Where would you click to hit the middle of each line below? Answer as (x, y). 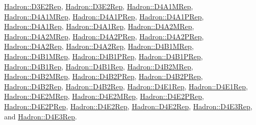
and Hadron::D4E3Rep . (41, 116)
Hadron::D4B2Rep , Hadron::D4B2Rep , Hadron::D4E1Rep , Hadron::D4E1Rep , (126, 86)
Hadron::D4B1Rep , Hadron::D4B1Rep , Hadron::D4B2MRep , (99, 66)
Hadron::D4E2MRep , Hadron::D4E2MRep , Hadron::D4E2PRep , (104, 96)
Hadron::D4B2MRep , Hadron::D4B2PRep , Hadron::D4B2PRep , (104, 76)
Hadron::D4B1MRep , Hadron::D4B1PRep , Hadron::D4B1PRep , (104, 56)
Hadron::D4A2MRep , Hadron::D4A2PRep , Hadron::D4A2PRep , (104, 36)
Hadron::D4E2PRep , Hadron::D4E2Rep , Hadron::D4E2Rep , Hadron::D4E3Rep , (128, 106)
